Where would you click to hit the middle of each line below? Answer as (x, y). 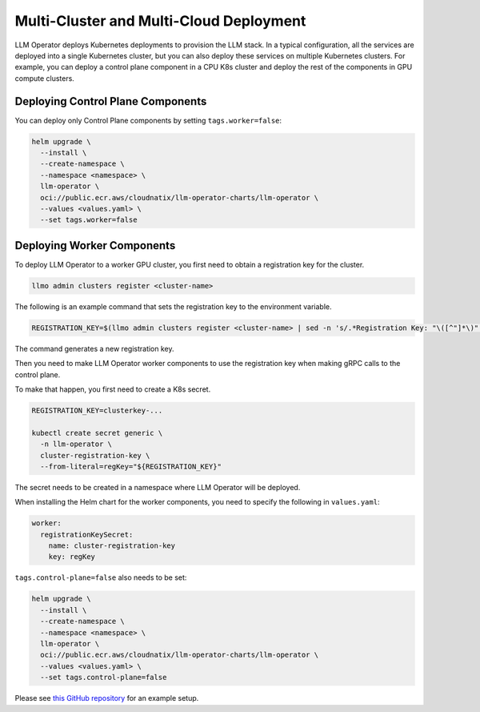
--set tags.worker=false (89, 220)
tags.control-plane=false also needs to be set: (101, 577)
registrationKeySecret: (87, 534)
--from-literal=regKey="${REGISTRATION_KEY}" (131, 466)
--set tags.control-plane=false (104, 678)
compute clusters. (45, 78)
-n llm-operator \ (76, 444)
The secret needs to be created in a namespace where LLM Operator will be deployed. (158, 487)
